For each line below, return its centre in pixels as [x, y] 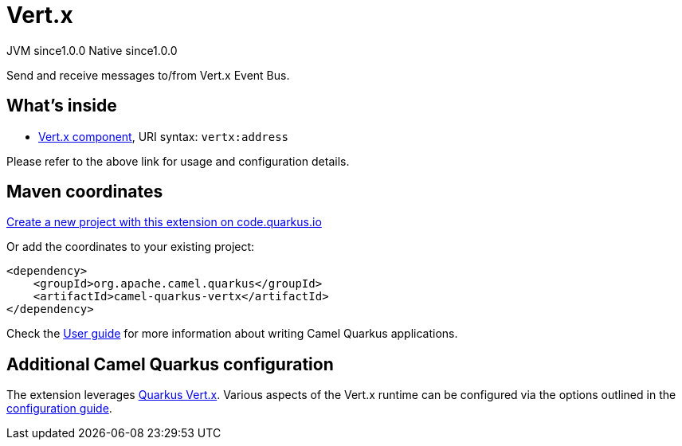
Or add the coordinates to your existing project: [131, 247]
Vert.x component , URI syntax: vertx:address [164, 136]
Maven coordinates [85, 192]
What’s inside [62, 106]
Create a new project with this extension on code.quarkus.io [164, 222]
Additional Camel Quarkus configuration [170, 364]
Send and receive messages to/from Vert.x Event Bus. [148, 75]
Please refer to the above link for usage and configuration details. [178, 161]
